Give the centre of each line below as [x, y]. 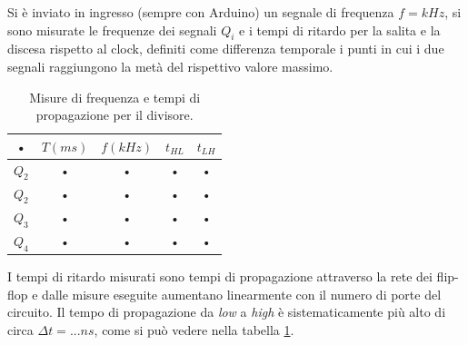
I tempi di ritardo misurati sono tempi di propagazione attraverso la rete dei [220, 276]
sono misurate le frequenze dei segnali [112, 30]
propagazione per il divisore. [115, 115]
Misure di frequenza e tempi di [115, 97]
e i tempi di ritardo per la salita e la [340, 30]
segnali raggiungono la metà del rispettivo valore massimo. [170, 66]
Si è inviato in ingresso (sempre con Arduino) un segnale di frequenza [201, 12]
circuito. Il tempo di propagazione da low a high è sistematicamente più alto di [227, 312]
